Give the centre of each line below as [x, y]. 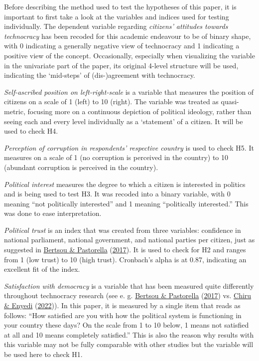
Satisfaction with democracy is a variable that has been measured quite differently [129, 285]
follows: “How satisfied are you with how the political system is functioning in [123, 315]
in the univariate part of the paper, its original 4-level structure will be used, [121, 65]
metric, [15, 111]
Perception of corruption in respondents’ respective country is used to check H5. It [129, 147]
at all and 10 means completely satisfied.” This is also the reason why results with [129, 334]
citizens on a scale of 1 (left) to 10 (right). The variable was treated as [111, 101]
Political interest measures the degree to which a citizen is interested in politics [125, 184]
